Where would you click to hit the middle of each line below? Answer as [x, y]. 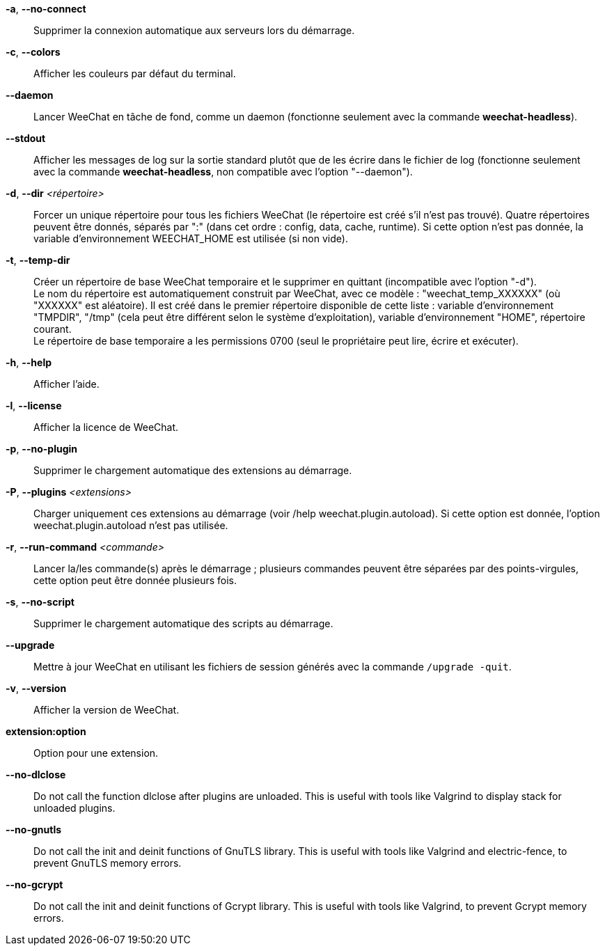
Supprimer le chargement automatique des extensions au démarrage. [193, 470]
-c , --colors [33, 52]
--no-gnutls [34, 830]
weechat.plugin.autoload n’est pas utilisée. [131, 525]
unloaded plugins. [74, 808]
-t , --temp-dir [38, 260]
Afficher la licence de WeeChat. [106, 427]
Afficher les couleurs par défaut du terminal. [135, 73]
